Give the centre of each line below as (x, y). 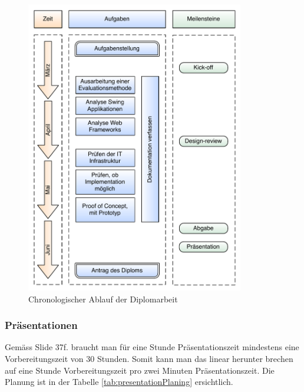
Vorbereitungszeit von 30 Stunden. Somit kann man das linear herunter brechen (149, 358)
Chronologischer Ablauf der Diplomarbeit (103, 299)
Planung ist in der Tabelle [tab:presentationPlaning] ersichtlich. (119, 382)
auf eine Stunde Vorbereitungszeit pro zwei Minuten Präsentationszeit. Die (140, 370)
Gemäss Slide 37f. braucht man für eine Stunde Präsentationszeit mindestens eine (152, 347)
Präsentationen (41, 325)
